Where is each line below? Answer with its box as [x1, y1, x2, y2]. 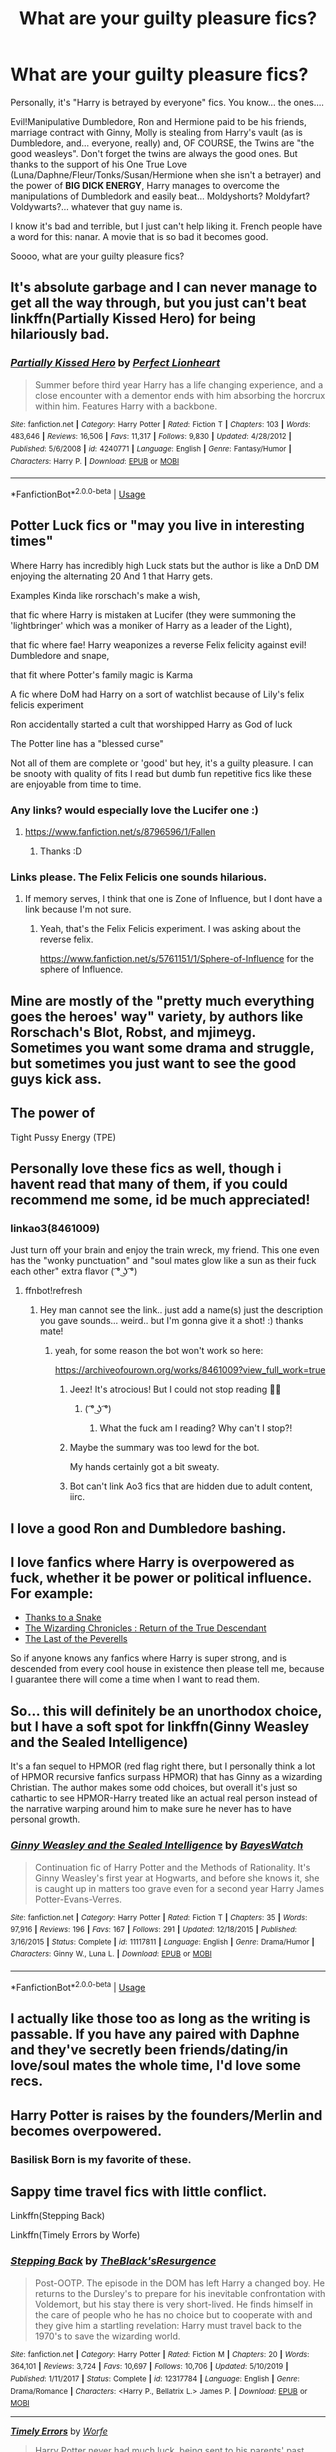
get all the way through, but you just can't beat [10, 295, 307, 312]
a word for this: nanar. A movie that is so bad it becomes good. [10, 230, 269, 242]
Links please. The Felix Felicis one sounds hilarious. [10, 870, 268, 884]
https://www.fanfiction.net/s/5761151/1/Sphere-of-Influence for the [39, 953, 315, 965]
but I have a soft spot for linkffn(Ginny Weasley [10, 1718, 310, 1735]
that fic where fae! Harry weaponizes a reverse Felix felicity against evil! [10, 638, 307, 651]
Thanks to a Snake [24, 1612, 102, 1624]
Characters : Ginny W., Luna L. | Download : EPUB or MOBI [10, 1949, 212, 1959]
